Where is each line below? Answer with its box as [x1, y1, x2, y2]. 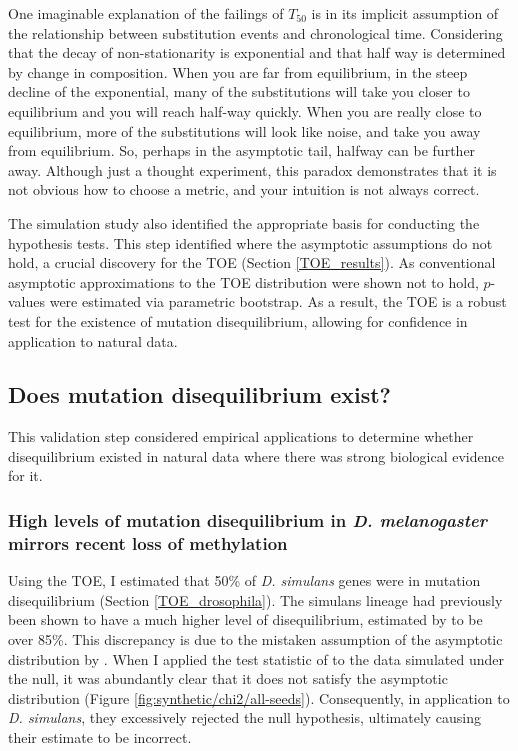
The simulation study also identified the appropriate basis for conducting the [8, 212, 480, 233]
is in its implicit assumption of [311, 3, 499, 23]
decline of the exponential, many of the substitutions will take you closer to [8, 81, 470, 102]
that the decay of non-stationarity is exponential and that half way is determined [8, 42, 506, 63]
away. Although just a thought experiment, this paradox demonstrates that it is [8, 159, 497, 180]
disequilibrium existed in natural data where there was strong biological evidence [8, 445, 504, 466]
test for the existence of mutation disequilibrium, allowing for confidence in [8, 310, 468, 331]
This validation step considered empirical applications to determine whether [8, 426, 474, 447]
